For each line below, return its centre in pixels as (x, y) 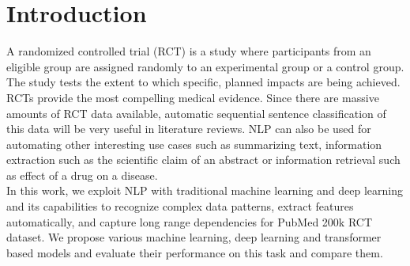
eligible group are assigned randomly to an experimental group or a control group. (205, 66)
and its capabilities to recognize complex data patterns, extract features (180, 206)
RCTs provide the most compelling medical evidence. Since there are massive (193, 97)
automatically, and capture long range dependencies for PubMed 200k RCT (190, 221)
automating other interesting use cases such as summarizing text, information (194, 144)
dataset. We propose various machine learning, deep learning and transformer (194, 237)
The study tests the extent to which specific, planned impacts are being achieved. (203, 82)
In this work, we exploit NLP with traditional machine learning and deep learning (205, 190)
